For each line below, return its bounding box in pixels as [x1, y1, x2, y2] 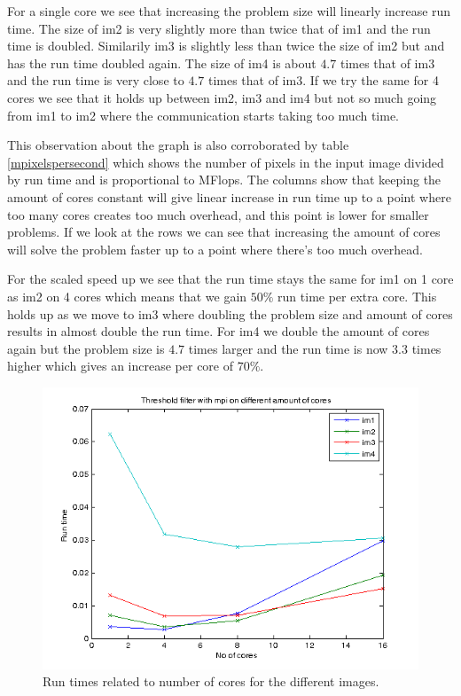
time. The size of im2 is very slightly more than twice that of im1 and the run [7, 19, 431, 37]
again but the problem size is [7, 339, 165, 357]
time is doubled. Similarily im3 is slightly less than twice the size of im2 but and [7, 36, 445, 55]
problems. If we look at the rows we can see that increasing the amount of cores [7, 223, 441, 241]
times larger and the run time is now [188, 339, 388, 357]
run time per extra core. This [277, 286, 437, 305]
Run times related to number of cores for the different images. [43, 672, 379, 691]
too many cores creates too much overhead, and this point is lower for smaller [7, 205, 429, 223]
